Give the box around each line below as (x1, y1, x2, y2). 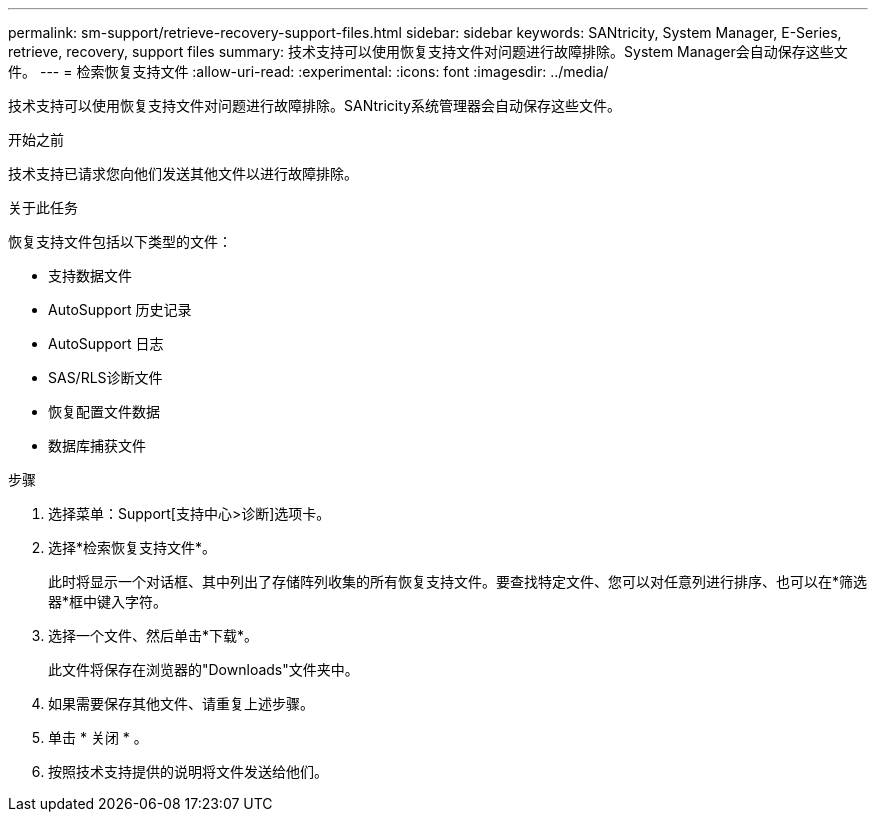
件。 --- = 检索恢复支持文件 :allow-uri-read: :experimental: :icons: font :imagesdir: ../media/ (8, 63, 609, 80)
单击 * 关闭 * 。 (48, 729, 148, 746)
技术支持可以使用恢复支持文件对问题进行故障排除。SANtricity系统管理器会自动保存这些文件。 (8, 97, 621, 114)
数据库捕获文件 (48, 437, 146, 454)
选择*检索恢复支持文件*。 (48, 539, 217, 556)
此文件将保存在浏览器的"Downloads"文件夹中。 (48, 661, 359, 678)
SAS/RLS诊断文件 (48, 369, 163, 386)
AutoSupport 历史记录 (48, 301, 192, 318)
